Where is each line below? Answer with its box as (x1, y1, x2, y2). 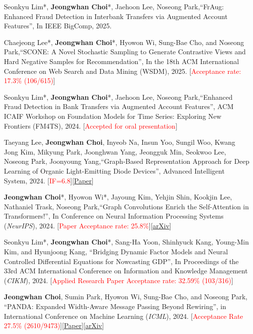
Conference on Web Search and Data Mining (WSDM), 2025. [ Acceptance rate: (4, 66, 241, 76)
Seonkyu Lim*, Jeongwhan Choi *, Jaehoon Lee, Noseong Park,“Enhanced (4, 91, 233, 102)
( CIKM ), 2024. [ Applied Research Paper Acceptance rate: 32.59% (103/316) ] (4, 275, 233, 285)
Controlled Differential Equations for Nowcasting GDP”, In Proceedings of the (4, 256, 239, 266)
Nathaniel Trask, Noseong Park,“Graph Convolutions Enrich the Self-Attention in (4, 201, 249, 211)
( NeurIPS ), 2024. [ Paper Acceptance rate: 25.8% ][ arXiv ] (4, 220, 171, 230)
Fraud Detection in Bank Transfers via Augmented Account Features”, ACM (4, 101, 234, 111)
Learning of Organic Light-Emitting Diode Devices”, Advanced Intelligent (4, 165, 225, 176)
